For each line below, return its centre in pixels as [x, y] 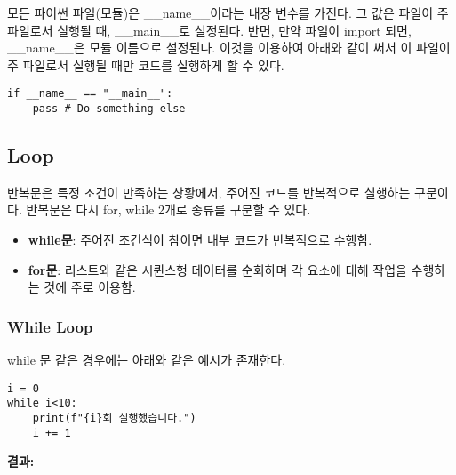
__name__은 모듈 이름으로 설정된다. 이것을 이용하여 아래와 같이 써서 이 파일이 [229, 48]
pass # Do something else [109, 109]
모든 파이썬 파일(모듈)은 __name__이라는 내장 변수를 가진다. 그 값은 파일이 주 [228, 12]
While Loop [50, 326]
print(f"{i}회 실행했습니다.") [114, 418]
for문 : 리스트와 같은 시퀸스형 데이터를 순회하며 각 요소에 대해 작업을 [217, 269]
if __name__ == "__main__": [90, 94]
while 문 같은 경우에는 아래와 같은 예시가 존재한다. [147, 360]
